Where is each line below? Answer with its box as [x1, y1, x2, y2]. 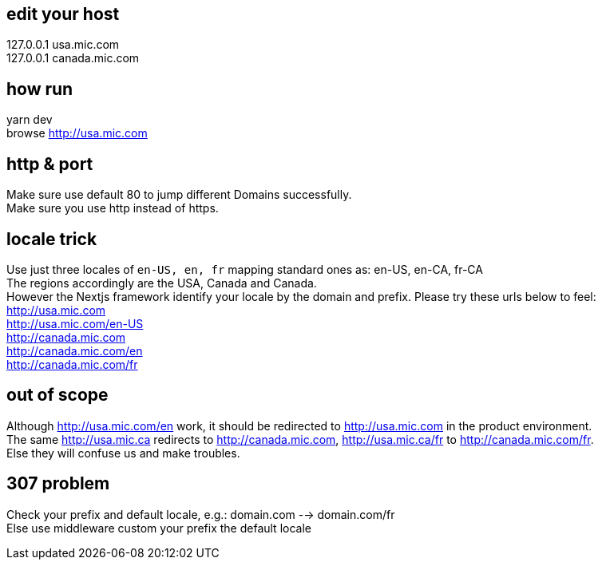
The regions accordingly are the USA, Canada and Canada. [6, 275, 317, 290]
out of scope [6, 385, 109, 406]
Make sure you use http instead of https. [6, 201, 219, 216]
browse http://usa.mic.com [6, 126, 148, 141]
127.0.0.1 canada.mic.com [6, 51, 140, 65]
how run [6, 78, 73, 99]
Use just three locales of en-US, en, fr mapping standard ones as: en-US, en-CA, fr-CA [6, 262, 483, 276]
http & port [6, 153, 93, 174]
